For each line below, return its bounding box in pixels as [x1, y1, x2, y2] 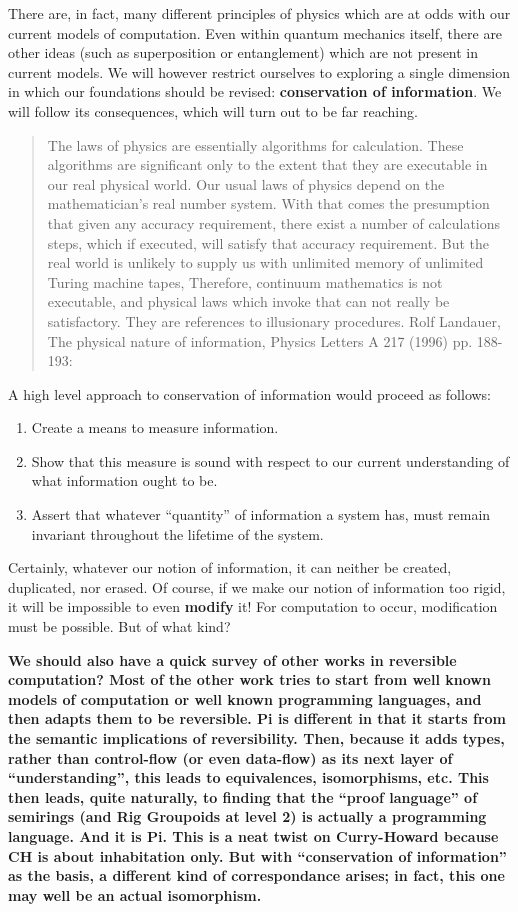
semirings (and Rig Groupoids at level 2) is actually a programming [8, 806, 487, 827]
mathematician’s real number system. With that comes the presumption [47, 193, 490, 214]
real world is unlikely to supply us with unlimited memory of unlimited [47, 252, 484, 273]
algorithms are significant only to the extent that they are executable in [47, 154, 488, 175]
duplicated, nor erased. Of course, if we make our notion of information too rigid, [8, 576, 506, 597]
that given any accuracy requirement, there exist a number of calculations [47, 212, 501, 233]
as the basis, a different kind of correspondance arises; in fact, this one [8, 865, 505, 886]
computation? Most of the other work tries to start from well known [8, 669, 491, 690]
